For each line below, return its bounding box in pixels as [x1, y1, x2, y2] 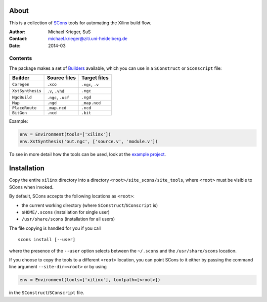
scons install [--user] [18, 237, 76, 243]
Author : [9, 29, 26, 35]
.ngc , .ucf [47, 94, 69, 101]
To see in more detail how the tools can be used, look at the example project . [9, 151, 166, 157]
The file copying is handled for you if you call [9, 225, 101, 231]
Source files [47, 74, 76, 81]
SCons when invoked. [9, 184, 54, 190]
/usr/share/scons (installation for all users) [21, 216, 115, 222]
